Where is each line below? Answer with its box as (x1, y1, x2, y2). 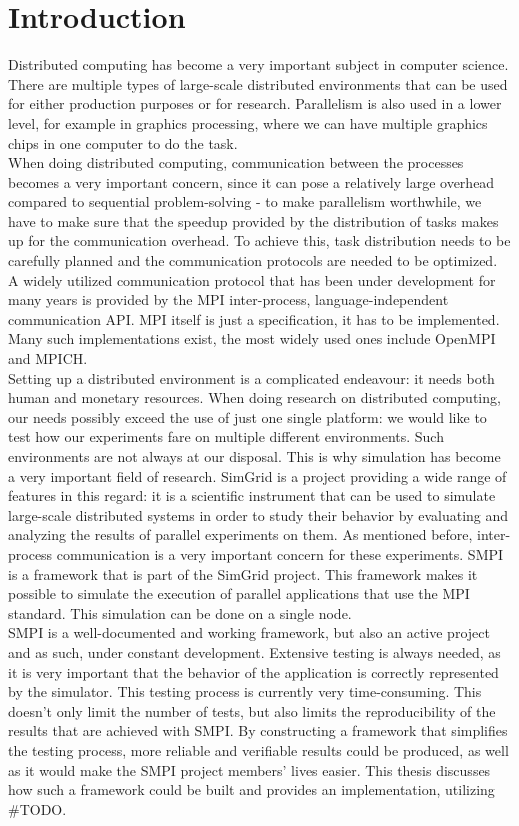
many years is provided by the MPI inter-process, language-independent (8, 289, 449, 310)
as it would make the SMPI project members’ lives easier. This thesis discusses (8, 759, 491, 780)
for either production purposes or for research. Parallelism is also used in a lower (8, 93, 502, 114)
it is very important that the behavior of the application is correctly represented (8, 661, 499, 682)
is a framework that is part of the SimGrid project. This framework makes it (8, 563, 478, 584)
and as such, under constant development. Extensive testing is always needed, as (8, 641, 501, 662)
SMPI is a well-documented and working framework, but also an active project (8, 622, 490, 643)
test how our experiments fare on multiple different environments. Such (8, 426, 444, 447)
